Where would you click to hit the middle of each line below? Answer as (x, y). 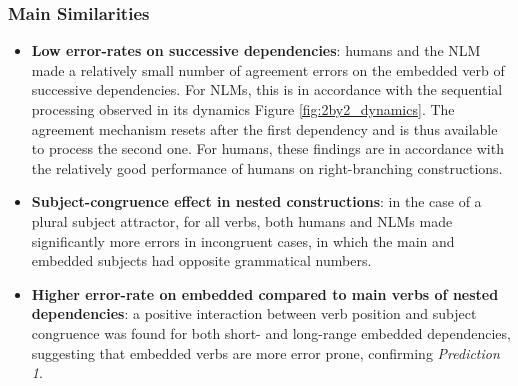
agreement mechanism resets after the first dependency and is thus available (264, 128)
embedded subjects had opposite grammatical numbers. (201, 260)
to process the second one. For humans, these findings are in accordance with (267, 148)
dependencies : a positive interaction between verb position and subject (254, 313)
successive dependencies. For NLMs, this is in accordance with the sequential (267, 89)
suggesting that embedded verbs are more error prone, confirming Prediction (265, 352)
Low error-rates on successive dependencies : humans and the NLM (256, 50)
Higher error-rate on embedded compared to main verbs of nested (265, 293)
